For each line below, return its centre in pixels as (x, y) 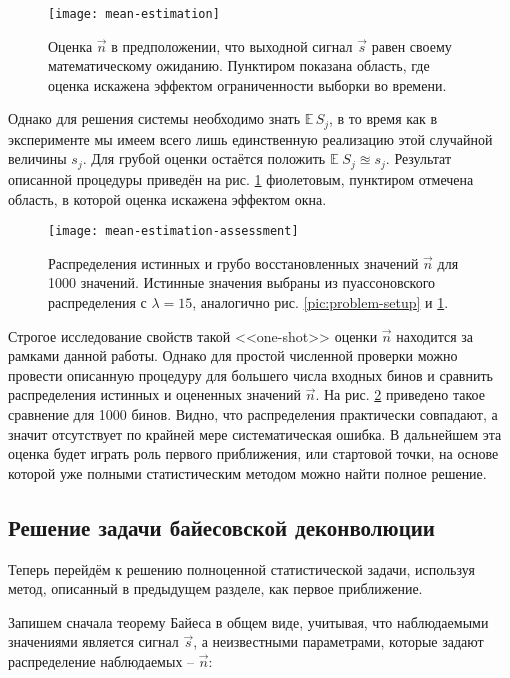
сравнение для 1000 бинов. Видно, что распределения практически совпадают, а (253, 413)
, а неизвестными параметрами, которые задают (338, 641)
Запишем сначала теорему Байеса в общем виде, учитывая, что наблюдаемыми (248, 621)
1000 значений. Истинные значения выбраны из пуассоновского (242, 282)
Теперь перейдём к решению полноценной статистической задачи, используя (241, 568)
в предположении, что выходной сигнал (232, 45)
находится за (434, 335)
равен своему (411, 45)
